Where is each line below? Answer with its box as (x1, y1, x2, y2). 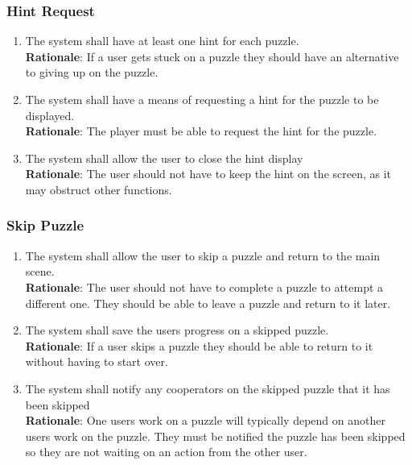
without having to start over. (25, 353, 168, 370)
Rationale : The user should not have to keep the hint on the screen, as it (25, 165, 392, 182)
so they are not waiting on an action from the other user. (25, 443, 307, 460)
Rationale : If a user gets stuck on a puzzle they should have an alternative (25, 48, 399, 64)
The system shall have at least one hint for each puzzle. (25, 32, 299, 49)
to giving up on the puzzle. (25, 64, 159, 81)
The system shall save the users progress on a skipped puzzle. (25, 322, 329, 338)
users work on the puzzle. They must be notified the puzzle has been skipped (25, 427, 406, 444)
